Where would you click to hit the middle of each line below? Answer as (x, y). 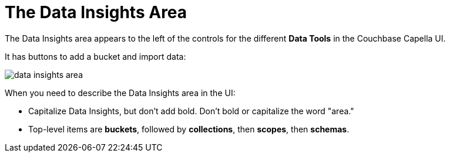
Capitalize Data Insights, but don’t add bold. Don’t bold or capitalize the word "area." (191, 111)
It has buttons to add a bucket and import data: (95, 56)
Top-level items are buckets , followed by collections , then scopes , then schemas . (189, 129)
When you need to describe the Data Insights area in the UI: (120, 93)
